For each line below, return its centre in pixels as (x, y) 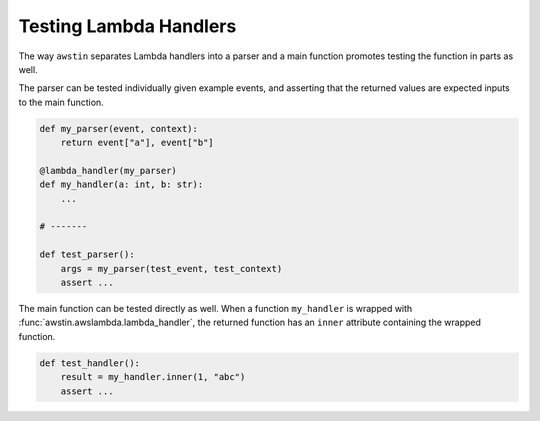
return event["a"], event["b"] (137, 143)
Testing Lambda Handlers (127, 26)
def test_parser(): (87, 254)
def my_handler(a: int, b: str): (121, 184)
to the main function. (61, 102)
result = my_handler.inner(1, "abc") (153, 377)
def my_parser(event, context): (119, 128)
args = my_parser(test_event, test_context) (171, 268)
